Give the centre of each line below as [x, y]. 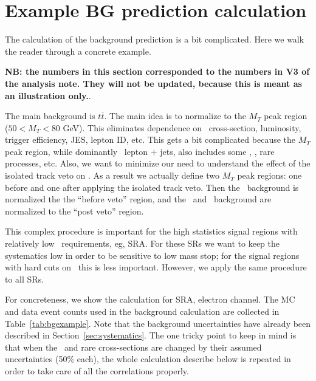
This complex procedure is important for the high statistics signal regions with [151, 231]
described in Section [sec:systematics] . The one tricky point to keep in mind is [151, 335]
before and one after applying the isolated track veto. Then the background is [152, 187]
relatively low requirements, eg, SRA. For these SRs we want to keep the [143, 243]
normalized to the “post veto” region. [74, 211]
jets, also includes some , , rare [217, 151]
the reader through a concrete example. [78, 51]
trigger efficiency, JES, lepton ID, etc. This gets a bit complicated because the [150, 139]
